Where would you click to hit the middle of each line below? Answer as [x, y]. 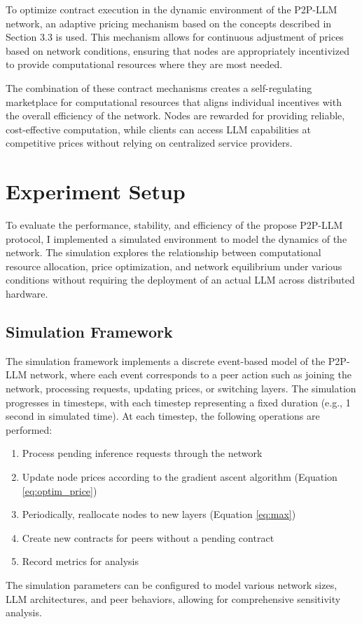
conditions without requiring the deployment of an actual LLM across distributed [180, 280]
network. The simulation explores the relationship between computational [163, 252]
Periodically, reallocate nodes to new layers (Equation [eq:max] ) [159, 514]
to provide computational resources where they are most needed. [144, 64]
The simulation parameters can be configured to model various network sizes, [172, 584]
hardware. [27, 294]
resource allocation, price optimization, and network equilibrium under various [174, 266]
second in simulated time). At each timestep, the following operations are [163, 416]
